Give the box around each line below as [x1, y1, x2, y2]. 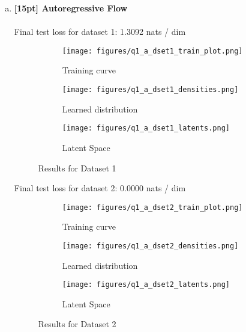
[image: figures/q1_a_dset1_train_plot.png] [62, 46, 243, 55]
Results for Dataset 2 [38, 318, 116, 330]
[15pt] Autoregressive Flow [14, 2, 128, 14]
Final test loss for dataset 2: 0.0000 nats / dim [14, 182, 186, 194]
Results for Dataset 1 [38, 161, 116, 174]
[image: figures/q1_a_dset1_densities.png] [62, 85, 239, 94]
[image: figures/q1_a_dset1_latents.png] [62, 124, 230, 133]
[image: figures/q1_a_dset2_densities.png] [62, 241, 239, 250]
